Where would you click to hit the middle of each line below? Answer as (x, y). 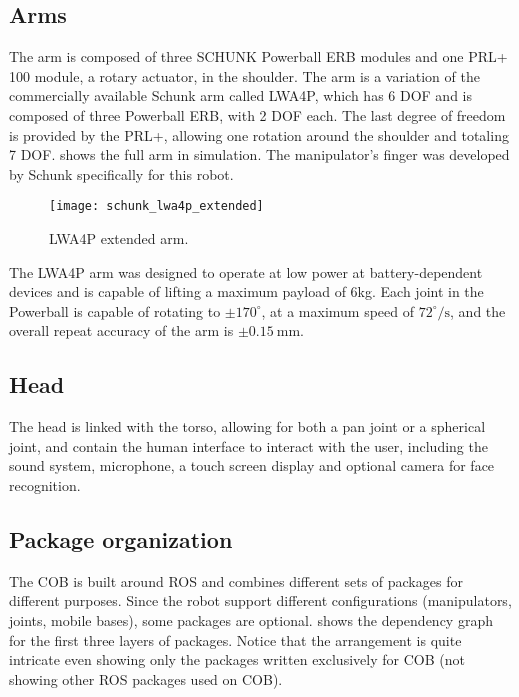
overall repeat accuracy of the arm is (121, 330)
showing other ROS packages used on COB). (146, 678)
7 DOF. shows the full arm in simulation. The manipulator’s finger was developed (259, 154)
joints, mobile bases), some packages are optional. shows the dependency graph (251, 619)
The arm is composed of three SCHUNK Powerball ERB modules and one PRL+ (258, 56)
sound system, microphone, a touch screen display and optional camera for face (252, 465)
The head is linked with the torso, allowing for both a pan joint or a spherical (247, 426)
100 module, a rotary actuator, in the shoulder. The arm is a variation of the (244, 75)
